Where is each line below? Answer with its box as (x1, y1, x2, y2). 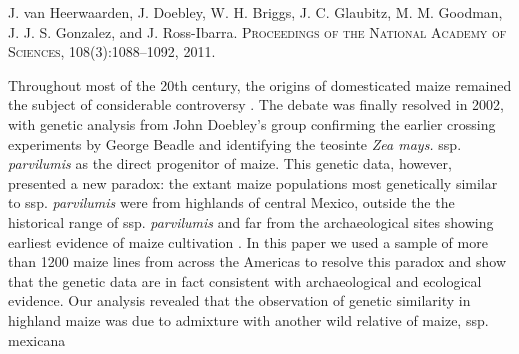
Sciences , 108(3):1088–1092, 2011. (8, 41, 216, 62)
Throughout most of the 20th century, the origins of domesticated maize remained (8, 74, 512, 95)
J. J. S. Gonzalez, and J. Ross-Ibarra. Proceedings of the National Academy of (8, 21, 507, 42)
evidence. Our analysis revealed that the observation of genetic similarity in (8, 290, 471, 311)
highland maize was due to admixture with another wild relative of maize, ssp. (8, 309, 489, 330)
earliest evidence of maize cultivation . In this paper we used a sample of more (8, 231, 488, 252)
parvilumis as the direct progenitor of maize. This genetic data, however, (8, 153, 452, 174)
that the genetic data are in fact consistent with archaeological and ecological (8, 270, 482, 291)
